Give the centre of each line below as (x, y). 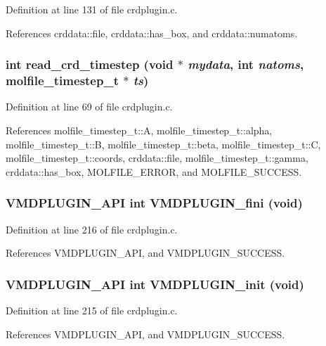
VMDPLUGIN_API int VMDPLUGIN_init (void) (155, 284)
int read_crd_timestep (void (90, 64)
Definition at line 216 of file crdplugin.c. (92, 229)
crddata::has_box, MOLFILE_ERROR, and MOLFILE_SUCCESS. (154, 171)
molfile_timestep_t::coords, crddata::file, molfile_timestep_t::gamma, (157, 158)
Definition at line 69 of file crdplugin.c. (89, 107)
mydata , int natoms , (246, 64)
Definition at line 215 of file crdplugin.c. (92, 310)
